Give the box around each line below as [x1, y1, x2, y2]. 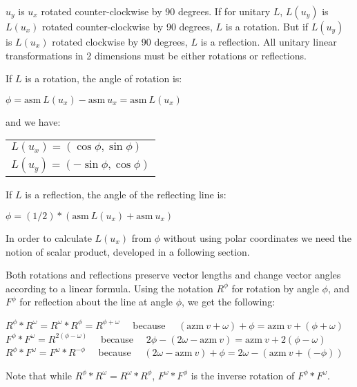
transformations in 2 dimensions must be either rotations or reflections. [6, 48, 307, 62]
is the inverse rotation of [191, 368, 295, 382]
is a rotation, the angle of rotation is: [25, 71, 182, 86]
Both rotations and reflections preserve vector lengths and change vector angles [6, 267, 341, 282]
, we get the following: [182, 294, 276, 309]
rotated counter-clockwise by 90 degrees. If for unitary [41, 4, 271, 18]
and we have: [6, 114, 61, 129]
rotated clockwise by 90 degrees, [52, 35, 188, 48]
